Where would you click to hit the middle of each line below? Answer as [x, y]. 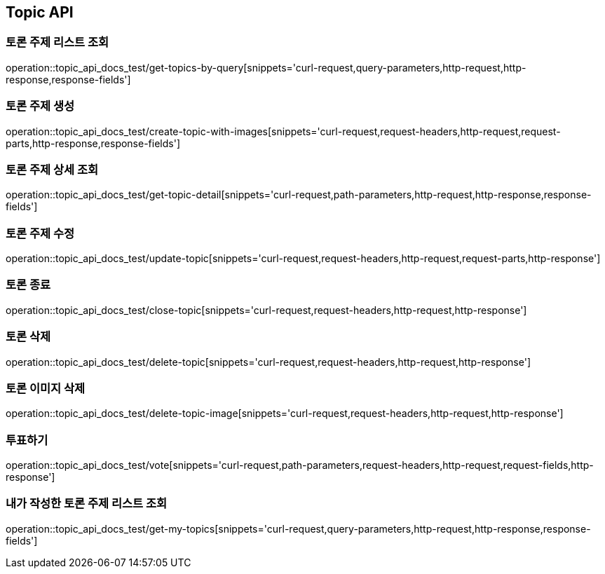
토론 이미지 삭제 [46, 388]
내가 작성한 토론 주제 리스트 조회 [87, 504]
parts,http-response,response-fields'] [93, 143]
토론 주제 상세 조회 [52, 169]
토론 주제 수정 [40, 233]
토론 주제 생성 [40, 106]
